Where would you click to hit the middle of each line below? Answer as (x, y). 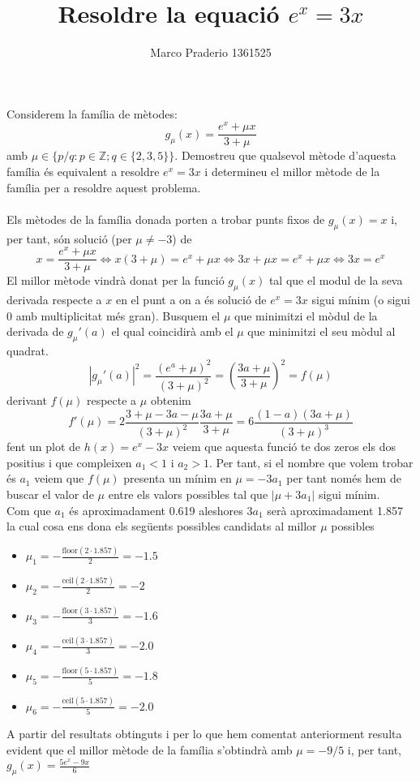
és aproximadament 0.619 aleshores (156, 510)
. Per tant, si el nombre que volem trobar (311, 462)
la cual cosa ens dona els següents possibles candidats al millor (162, 526)
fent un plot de (44, 447)
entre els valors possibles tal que (188, 494)
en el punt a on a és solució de (191, 300)
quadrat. (28, 351)
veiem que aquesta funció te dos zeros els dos (284, 447)
